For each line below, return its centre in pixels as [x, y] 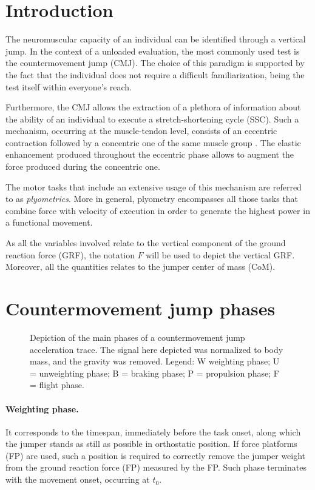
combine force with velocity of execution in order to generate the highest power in [158, 210]
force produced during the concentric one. [83, 166]
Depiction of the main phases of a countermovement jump [137, 337]
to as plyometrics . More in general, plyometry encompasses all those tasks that [152, 199]
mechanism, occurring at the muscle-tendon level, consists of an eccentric [141, 131]
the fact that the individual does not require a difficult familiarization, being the [155, 74]
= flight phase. [57, 385]
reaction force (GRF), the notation [70, 254]
